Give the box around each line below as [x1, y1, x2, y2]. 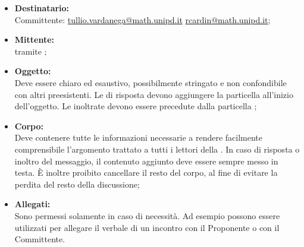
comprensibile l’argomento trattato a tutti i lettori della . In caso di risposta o [14, 142, 300, 155]
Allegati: [14, 198, 51, 210]
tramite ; [14, 45, 47, 57]
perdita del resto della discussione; [14, 178, 140, 190]
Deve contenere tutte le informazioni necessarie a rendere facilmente [14, 131, 263, 144]
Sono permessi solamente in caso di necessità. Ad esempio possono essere [14, 209, 280, 221]
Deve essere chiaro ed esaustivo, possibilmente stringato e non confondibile [14, 76, 287, 88]
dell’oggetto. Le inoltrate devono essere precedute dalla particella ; [14, 100, 257, 112]
